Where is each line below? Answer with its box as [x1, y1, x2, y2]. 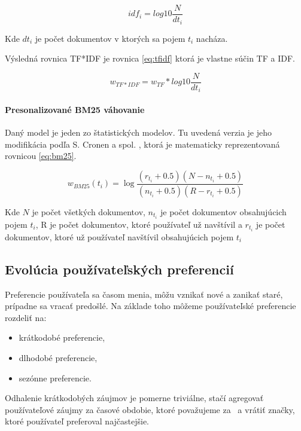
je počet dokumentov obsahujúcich [160, 205, 287, 218]
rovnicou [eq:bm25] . [5, 149, 77, 162]
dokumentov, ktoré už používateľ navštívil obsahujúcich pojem [5, 230, 234, 243]
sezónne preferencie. [19, 371, 92, 384]
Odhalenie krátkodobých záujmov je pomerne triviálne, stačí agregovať [5, 392, 264, 404]
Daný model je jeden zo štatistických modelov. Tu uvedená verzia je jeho [5, 126, 272, 139]
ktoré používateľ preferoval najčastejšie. [5, 415, 149, 427]
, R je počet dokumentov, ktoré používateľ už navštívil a [35, 218, 242, 230]
